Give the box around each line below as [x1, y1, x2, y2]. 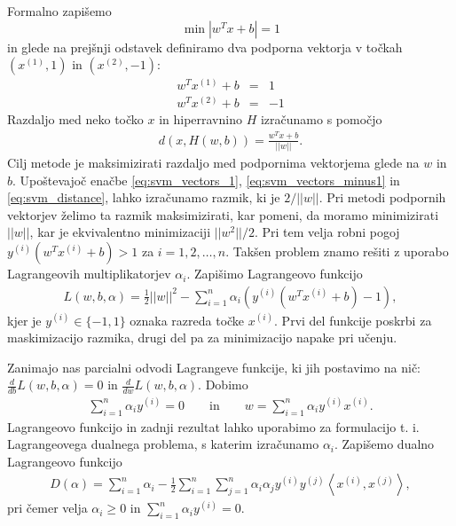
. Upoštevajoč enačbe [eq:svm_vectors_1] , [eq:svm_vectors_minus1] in [12, 170, 400, 189]
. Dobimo [198, 375, 248, 394]
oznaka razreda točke [130, 310, 245, 329]
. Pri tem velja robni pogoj [254, 223, 400, 241]
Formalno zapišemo [7, 2, 112, 20]
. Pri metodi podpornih [318, 188, 446, 207]
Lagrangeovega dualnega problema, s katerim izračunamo [7, 435, 319, 453]
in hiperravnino [159, 110, 242, 129]
